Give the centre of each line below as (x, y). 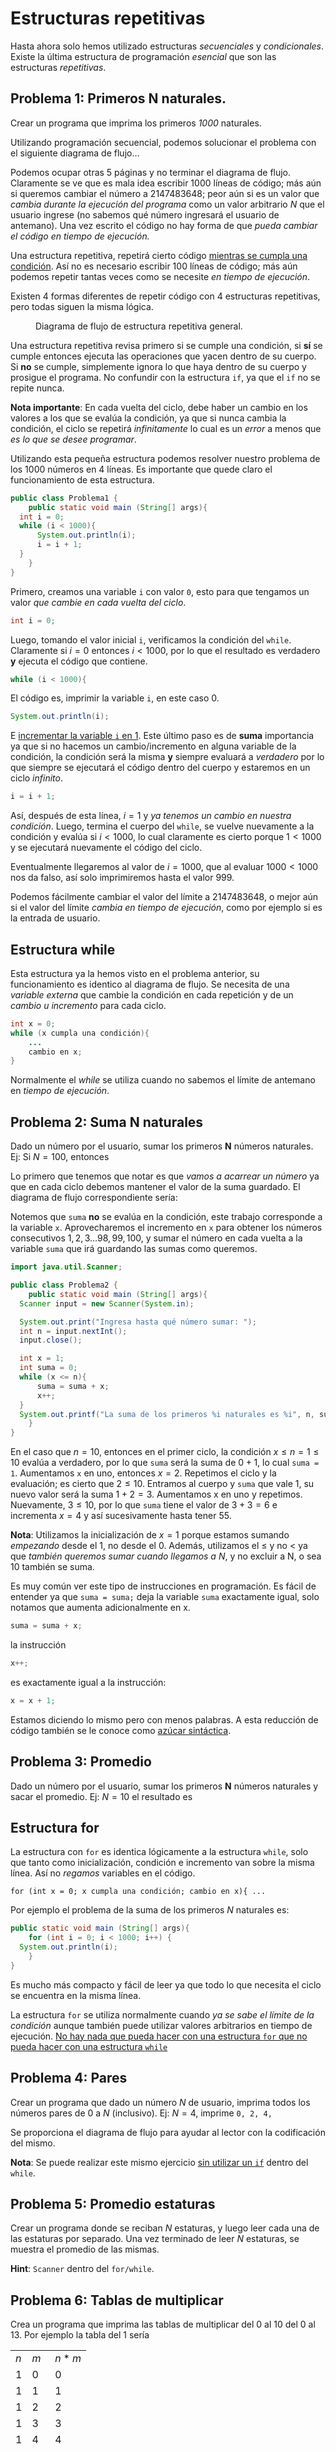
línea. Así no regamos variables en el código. (103, 1873)
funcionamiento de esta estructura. (82, 479)
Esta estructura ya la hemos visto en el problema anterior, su (135, 973)
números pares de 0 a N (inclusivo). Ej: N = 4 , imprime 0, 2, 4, (141, 2113)
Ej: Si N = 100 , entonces (60, 1157)
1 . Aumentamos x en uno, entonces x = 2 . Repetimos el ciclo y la (143, 1473)
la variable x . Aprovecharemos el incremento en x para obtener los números (166, 1228)
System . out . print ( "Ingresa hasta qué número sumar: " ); (138, 1322)
